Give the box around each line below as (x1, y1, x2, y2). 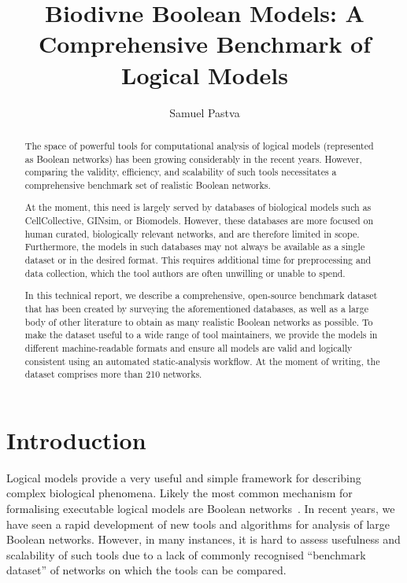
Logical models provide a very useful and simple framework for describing (6, 469, 361, 485)
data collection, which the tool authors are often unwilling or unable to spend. (24, 266, 346, 279)
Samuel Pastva (169, 104, 240, 120)
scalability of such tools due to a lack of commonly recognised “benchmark (6, 546, 366, 563)
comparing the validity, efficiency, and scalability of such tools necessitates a (24, 165, 337, 179)
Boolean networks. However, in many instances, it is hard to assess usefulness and (6, 531, 401, 548)
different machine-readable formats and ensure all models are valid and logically (24, 341, 353, 354)
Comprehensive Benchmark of (38, 28, 372, 60)
